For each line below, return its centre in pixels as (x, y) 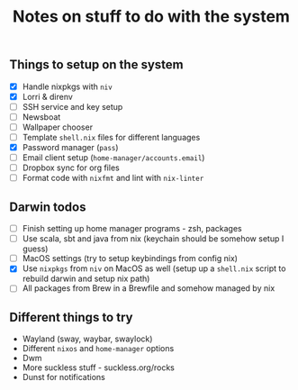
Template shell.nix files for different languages (111, 137)
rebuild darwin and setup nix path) (86, 279)
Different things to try (71, 317)
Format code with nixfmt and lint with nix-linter (113, 178)
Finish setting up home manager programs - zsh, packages (132, 229)
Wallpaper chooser (57, 127)
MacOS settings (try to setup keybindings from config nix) (130, 258)
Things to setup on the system (96, 65)
